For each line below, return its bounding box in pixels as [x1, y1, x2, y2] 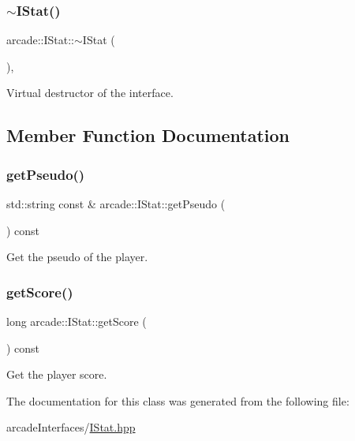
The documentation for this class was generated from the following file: [6, 392, 349, 409]
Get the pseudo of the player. [6, 249, 148, 265]
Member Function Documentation [6, 123, 290, 148]
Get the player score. [6, 366, 107, 383]
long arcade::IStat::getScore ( [6, 313, 147, 329]
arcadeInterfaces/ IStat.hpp [6, 419, 136, 435]
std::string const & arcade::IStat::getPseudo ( [6, 196, 226, 211]
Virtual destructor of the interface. [6, 84, 174, 101]
